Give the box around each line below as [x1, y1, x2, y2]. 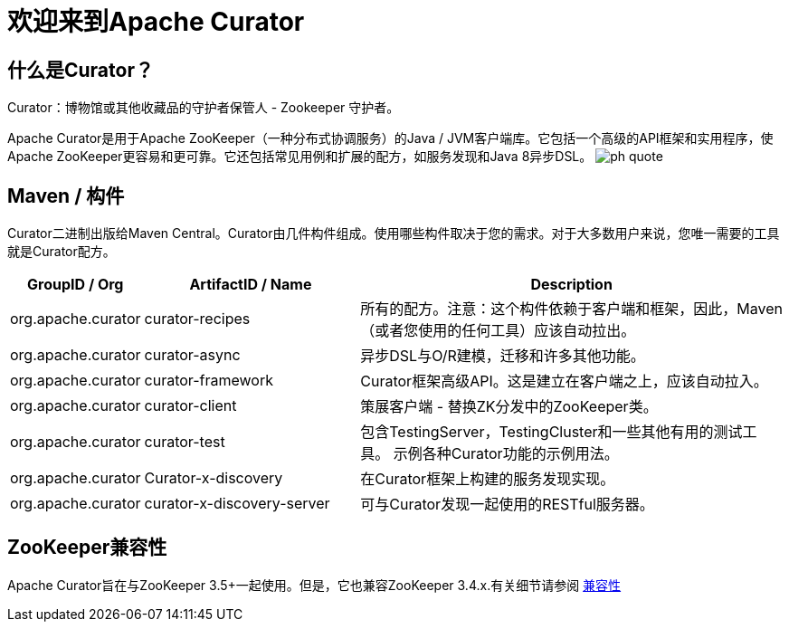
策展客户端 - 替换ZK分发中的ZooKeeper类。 [360, 397, 658, 416]
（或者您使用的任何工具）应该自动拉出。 [360, 321, 636, 340]
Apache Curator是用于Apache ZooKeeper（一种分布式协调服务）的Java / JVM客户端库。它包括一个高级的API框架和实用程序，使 [7, 130, 774, 147]
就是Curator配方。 [7, 243, 116, 260]
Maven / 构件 [7, 184, 125, 207]
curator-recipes [144, 310, 251, 329]
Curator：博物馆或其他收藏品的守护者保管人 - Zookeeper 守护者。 [7, 100, 400, 116]
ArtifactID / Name [189, 275, 312, 294]
